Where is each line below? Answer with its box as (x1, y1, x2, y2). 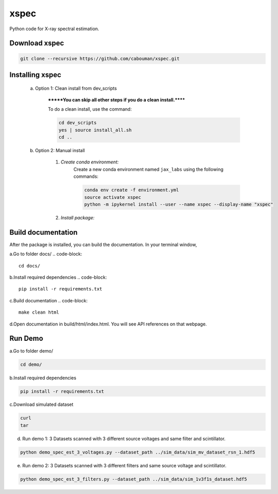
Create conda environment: (60, 159, 119, 165)
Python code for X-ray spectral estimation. (9, 26, 99, 32)
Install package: (60, 215, 95, 220)
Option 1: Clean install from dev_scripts (35, 85, 117, 91)
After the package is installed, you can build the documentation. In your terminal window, (9, 241, 197, 248)
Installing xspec (9, 70, 61, 79)
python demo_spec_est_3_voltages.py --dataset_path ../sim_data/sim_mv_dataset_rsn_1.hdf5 (20, 449, 255, 455)
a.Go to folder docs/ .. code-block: (9, 251, 82, 257)
